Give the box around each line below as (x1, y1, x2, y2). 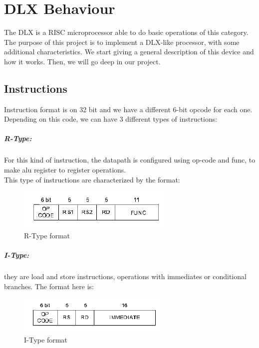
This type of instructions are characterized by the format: (4, 174, 180, 184)
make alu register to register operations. (4, 165, 126, 175)
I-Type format (24, 334, 67, 345)
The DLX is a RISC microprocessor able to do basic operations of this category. (4, 27, 249, 37)
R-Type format (24, 230, 70, 240)
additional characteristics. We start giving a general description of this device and (4, 46, 254, 57)
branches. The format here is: (4, 281, 94, 291)
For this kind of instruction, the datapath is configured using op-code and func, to (4, 155, 256, 165)
